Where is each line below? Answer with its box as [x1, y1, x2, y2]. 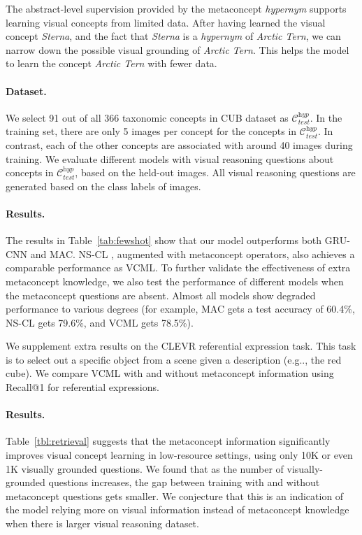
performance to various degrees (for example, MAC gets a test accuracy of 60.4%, [6, 301, 355, 316]
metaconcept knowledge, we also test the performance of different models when [6, 273, 344, 288]
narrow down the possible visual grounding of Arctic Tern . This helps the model [6, 42, 349, 57]
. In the [310, 110, 342, 124]
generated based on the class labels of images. [6, 178, 201, 193]
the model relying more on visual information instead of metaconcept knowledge [6, 502, 349, 517]
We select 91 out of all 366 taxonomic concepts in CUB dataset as [6, 110, 289, 124]
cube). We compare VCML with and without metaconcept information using [6, 366, 334, 380]
